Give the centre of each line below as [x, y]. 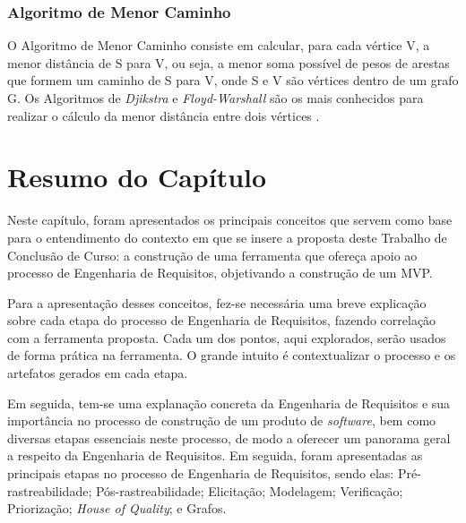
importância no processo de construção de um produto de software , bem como [222, 420]
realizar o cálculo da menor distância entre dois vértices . [164, 115]
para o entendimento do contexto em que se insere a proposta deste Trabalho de [227, 237]
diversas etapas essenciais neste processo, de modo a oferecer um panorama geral [229, 437]
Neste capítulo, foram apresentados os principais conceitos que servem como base [230, 220]
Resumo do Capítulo [137, 177]
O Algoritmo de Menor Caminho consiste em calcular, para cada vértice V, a [219, 45]
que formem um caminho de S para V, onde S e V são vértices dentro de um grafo [233, 80]
